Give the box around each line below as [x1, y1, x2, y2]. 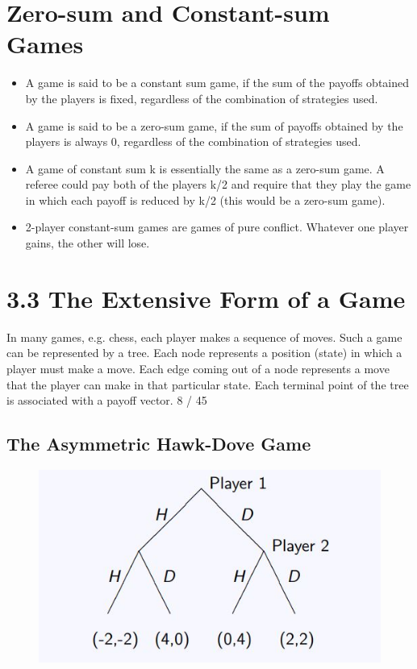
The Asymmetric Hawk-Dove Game [6, 431, 311, 456]
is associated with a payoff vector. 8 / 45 [6, 392, 207, 409]
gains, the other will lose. [25, 235, 150, 251]
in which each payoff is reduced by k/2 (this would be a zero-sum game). [25, 191, 386, 208]
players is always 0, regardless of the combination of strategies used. [25, 133, 361, 150]
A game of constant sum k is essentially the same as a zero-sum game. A [25, 160, 385, 177]
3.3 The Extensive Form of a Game [6, 281, 406, 314]
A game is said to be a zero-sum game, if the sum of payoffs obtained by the [25, 117, 403, 134]
